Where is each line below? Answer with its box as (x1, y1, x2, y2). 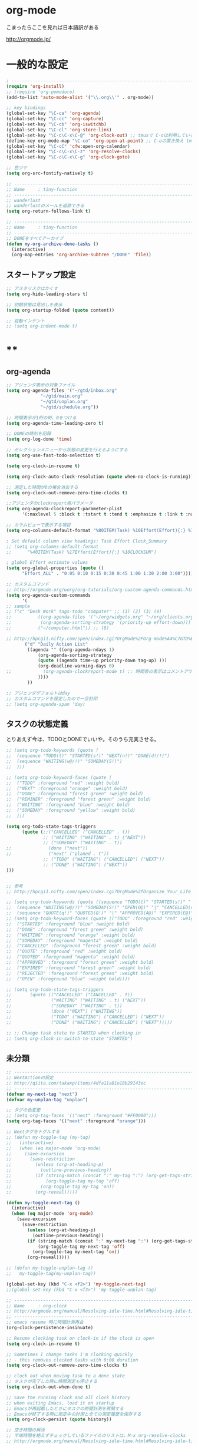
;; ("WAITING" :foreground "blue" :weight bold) (6, 802, 131, 808)
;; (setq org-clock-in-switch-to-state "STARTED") (6, 1035, 133, 1042)
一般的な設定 (6, 58, 69, 71)
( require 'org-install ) (6, 83, 65, 89)
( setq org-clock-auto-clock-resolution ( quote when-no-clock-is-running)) (6, 474, 194, 480)
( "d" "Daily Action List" (24, 641, 88, 647)
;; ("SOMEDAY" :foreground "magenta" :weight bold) (6, 937, 138, 943)
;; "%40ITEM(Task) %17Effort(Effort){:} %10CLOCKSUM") (6, 549, 157, 555)
